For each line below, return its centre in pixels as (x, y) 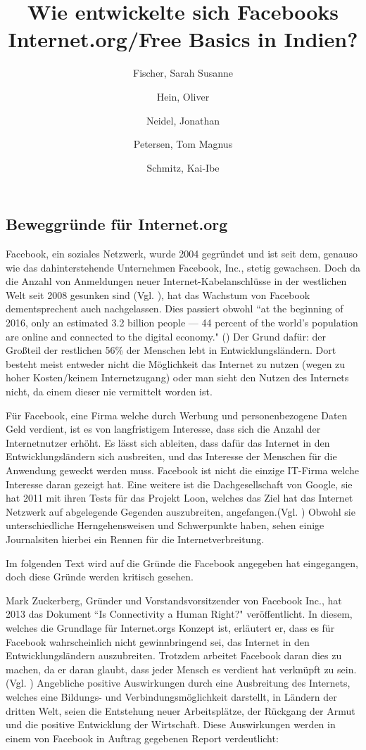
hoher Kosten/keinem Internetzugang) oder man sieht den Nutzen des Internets (177, 377)
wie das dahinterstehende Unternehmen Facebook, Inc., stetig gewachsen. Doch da (183, 267)
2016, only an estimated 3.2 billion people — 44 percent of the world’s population (182, 323)
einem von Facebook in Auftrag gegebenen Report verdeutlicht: (142, 738)
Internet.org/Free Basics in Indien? (183, 39)
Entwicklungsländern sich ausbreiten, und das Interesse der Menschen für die (171, 456)
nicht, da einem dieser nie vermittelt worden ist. (109, 392)
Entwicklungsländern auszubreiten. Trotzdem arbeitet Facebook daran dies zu (174, 655)
